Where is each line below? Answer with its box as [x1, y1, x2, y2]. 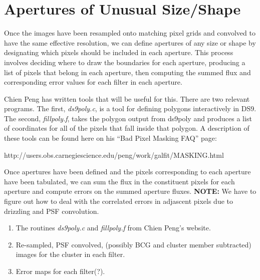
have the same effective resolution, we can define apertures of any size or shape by [4, 37, 256, 48]
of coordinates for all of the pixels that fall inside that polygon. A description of [4, 123, 249, 133]
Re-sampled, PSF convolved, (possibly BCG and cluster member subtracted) [16, 239, 251, 249]
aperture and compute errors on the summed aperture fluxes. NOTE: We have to [4, 186, 256, 196]
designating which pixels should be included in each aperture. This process [4, 47, 233, 58]
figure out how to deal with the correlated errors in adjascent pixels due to [4, 196, 233, 206]
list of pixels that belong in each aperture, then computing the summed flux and [4, 67, 251, 77]
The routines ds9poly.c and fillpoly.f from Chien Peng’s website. [16, 222, 211, 233]
